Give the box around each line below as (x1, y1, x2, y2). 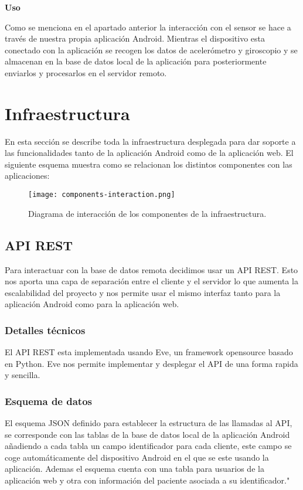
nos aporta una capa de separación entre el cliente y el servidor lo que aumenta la (5, 275, 298, 287)
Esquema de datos (5, 393, 92, 408)
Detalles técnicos (5, 322, 86, 337)
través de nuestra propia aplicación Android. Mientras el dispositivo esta (5, 32, 265, 45)
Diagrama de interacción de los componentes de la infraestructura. (28, 207, 267, 219)
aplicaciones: (5, 169, 50, 182)
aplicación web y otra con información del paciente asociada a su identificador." (5, 474, 290, 486)
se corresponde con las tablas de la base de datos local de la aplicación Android (5, 428, 290, 440)
